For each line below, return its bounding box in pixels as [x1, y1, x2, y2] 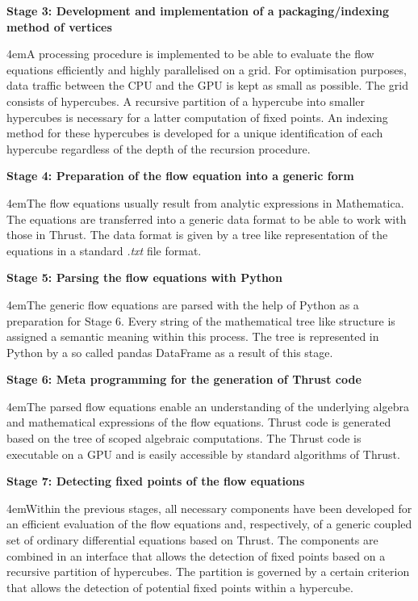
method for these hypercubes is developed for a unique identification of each [6, 124, 383, 141]
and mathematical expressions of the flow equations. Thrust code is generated [6, 414, 391, 431]
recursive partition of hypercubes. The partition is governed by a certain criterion [6, 563, 410, 580]
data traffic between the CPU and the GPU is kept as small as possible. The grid [6, 77, 408, 94]
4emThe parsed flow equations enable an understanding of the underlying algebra [6, 397, 409, 414]
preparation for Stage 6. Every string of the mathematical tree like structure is [6, 312, 395, 329]
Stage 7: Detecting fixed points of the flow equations [6, 473, 305, 490]
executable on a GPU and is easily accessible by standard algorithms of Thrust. [6, 445, 400, 462]
